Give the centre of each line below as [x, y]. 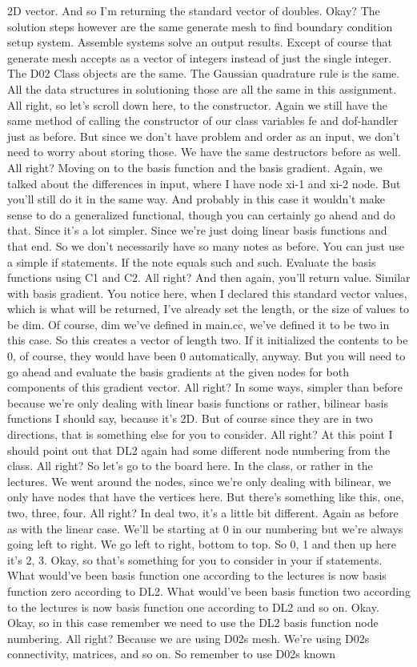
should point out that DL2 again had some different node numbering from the [199, 450]
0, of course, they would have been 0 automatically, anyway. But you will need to [206, 356]
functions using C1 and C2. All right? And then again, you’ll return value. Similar [209, 277]
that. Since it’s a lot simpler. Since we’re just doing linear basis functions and [197, 230]
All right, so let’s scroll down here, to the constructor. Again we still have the [197, 104]
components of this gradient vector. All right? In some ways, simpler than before [205, 387]
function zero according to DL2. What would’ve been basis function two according [209, 591]
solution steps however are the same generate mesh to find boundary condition [200, 26]
